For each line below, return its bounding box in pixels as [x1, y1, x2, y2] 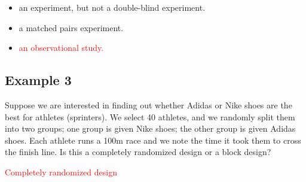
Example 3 [5, 71, 72, 89]
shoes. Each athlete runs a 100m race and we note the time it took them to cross [5, 134, 301, 146]
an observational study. [19, 41, 104, 54]
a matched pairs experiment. [19, 21, 124, 34]
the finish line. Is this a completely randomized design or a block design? [5, 145, 271, 158]
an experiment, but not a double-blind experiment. [19, 1, 206, 13]
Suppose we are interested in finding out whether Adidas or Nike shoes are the [5, 98, 292, 111]
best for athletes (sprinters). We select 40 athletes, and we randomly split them [5, 110, 295, 123]
